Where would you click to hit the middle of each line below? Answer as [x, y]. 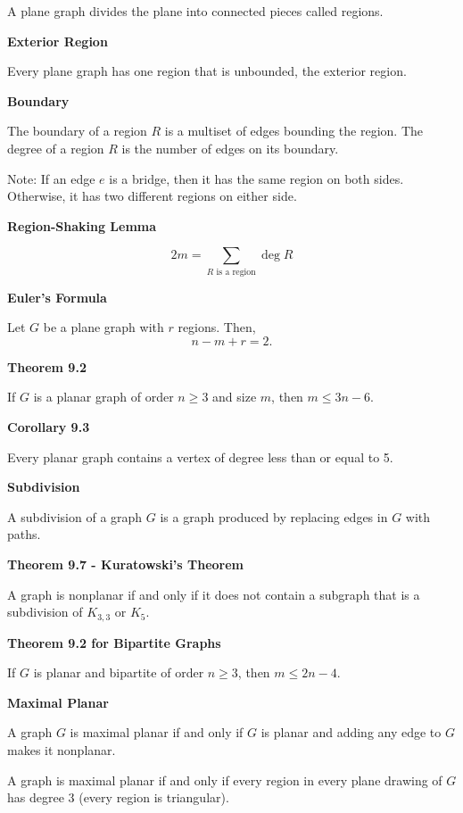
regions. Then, [217, 327]
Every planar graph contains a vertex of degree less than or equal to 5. [200, 456]
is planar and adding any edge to [351, 732]
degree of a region [56, 148]
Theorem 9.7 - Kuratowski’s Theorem [126, 564]
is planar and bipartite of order [119, 672]
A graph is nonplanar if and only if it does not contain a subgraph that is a [214, 594]
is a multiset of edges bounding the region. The [294, 131]
